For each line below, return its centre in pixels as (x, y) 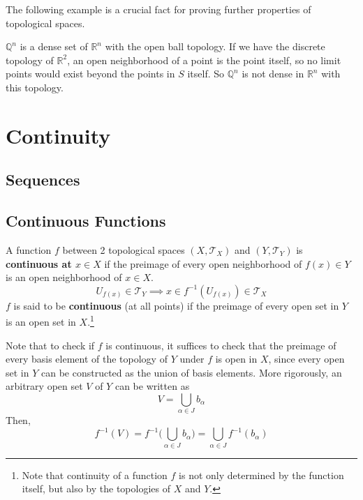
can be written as (152, 386)
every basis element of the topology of (87, 359)
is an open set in (41, 321)
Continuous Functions (86, 221)
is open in (236, 359)
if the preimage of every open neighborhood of (203, 263)
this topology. (35, 87)
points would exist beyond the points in (90, 74)
